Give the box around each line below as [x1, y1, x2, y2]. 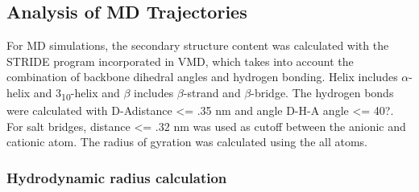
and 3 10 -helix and [33, 84, 120, 103]
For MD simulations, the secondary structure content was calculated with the [6, 37, 389, 54]
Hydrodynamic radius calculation [6, 167, 227, 187]
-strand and [183, 84, 241, 100]
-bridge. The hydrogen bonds [251, 84, 394, 100]
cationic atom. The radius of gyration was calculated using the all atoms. [6, 133, 367, 150]
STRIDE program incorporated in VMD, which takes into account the [6, 52, 354, 69]
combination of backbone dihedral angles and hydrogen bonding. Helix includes [6, 68, 398, 85]
